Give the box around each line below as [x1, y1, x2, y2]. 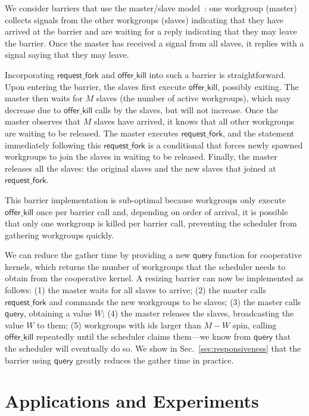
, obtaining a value [23, 307, 92, 319]
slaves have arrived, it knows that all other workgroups [93, 115, 294, 128]
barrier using [5, 353, 51, 366]
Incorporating [5, 68, 55, 80]
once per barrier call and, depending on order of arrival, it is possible [36, 205, 288, 218]
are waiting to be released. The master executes [5, 126, 179, 139]
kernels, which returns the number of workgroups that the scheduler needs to [5, 260, 286, 272]
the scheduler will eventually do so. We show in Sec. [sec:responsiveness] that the [5, 342, 301, 355]
